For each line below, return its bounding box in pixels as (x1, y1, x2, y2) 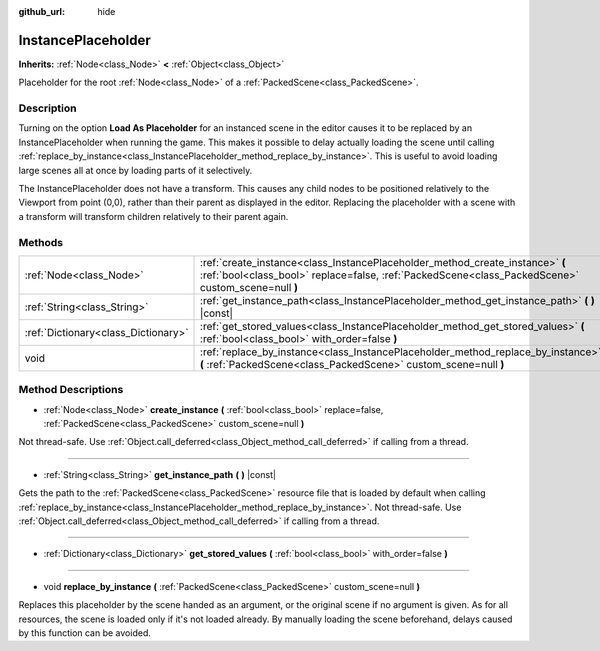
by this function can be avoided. (18, 626, 152, 639)
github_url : (18, 6, 65, 17)
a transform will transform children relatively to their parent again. (18, 210, 289, 222)
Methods (18, 235, 64, 249)
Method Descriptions (18, 383, 124, 397)
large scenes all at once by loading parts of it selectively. (18, 164, 253, 176)
